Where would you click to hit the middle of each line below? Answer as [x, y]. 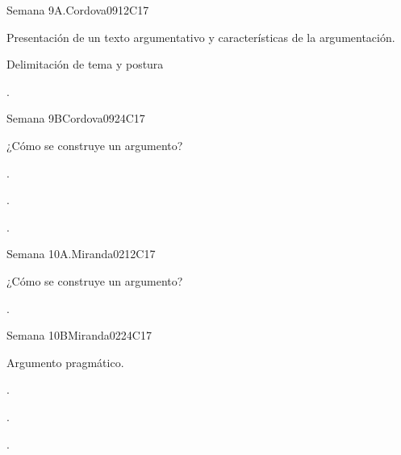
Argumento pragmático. [65, 362]
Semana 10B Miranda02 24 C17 [79, 335]
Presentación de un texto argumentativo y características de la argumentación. [201, 37]
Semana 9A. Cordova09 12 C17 [78, 10]
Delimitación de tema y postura [85, 64]
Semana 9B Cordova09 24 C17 [76, 118]
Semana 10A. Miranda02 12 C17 [81, 254]
